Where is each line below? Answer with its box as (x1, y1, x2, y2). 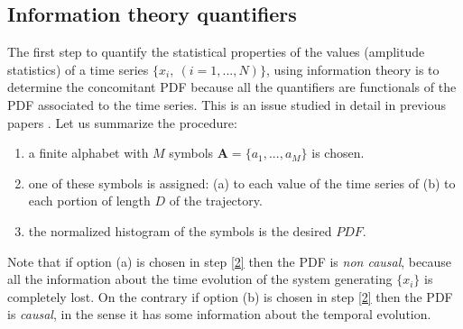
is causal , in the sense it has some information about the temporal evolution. (7, 305, 431, 324)
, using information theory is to (265, 59, 440, 78)
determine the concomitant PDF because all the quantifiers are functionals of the (7, 78, 457, 96)
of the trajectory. (169, 191, 263, 210)
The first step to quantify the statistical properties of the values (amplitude (7, 42, 425, 61)
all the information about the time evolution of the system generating (7, 270, 393, 288)
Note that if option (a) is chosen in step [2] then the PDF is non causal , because (7, 251, 451, 270)
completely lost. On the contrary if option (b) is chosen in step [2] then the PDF (7, 287, 453, 306)
